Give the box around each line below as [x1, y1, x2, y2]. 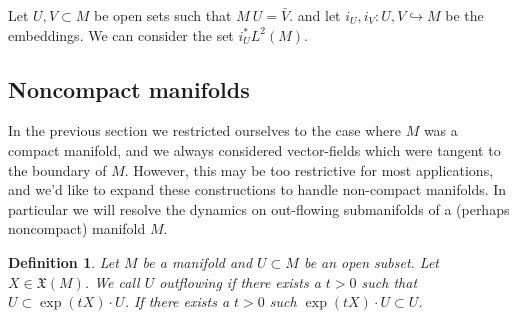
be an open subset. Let [303, 251, 439, 272]
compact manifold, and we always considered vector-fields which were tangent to [8, 139, 501, 160]
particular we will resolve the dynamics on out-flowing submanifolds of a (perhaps [8, 198, 510, 219]
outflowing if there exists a [159, 271, 321, 292]
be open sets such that [93, 5, 232, 25]
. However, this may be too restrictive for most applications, [124, 159, 494, 180]
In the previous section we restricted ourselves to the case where [8, 120, 401, 141]
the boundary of [8, 159, 107, 180]
